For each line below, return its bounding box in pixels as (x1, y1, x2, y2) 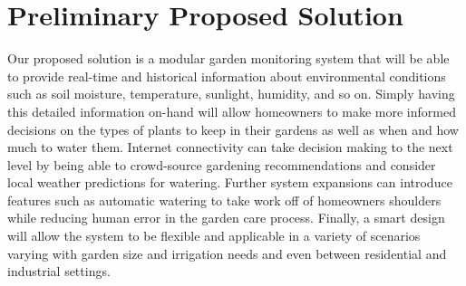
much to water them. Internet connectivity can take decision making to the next (7, 138, 453, 157)
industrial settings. (7, 262, 111, 281)
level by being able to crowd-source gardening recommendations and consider (7, 155, 436, 174)
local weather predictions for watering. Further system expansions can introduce (7, 173, 452, 192)
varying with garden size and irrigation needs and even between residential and (7, 243, 447, 262)
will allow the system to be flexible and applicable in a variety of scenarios (7, 226, 421, 245)
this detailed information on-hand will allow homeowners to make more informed (7, 101, 456, 120)
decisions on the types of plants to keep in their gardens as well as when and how (7, 119, 459, 138)
